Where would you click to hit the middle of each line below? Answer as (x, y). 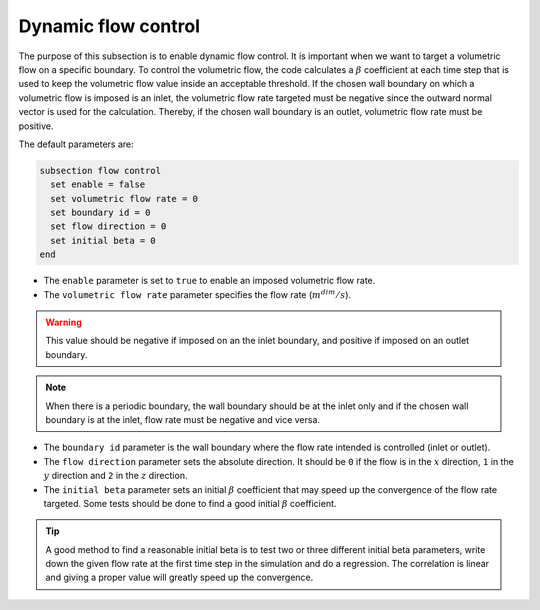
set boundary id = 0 (100, 213)
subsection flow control (100, 170)
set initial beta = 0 (103, 240)
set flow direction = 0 (108, 226)
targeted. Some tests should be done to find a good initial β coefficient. (190, 503)
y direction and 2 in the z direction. (115, 476)
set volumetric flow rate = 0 (124, 198)
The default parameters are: (76, 144)
